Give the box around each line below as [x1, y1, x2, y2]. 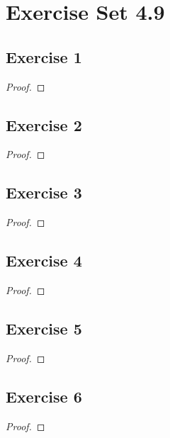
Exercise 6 [6, 385, 82, 407]
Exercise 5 [6, 317, 82, 339]
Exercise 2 [6, 113, 82, 135]
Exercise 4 [6, 249, 82, 271]
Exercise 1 [6, 45, 82, 67]
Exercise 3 [6, 181, 82, 203]
